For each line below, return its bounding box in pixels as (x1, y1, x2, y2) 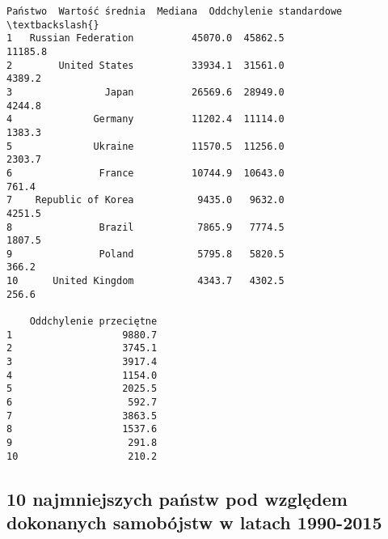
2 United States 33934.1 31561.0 (6, 59, 285, 71)
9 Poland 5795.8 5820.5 (6, 248, 285, 260)
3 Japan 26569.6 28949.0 (6, 86, 285, 98)
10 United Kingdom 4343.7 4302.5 (6, 275, 285, 287)
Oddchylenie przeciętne (29, 316, 158, 328)
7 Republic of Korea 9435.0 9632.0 (6, 194, 285, 206)
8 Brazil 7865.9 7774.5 (6, 221, 285, 233)
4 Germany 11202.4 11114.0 (6, 113, 285, 125)
